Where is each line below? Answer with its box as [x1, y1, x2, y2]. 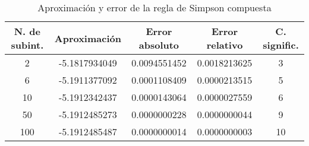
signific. [263, 38, 299, 52]
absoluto [138, 38, 179, 52]
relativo [206, 38, 243, 52]
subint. [11, 38, 44, 52]
